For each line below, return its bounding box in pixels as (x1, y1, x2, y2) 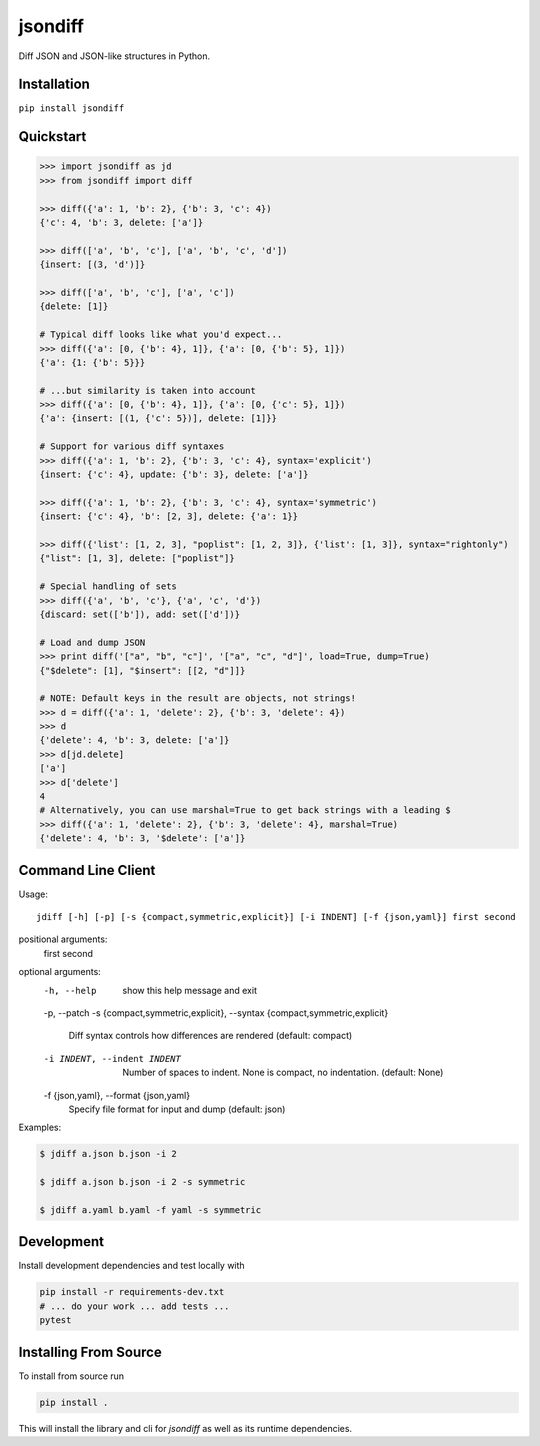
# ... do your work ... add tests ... (39, 1300, 230, 1312)
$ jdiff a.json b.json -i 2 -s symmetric (39, 1176, 246, 1188)
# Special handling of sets (39, 581, 177, 592)
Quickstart (18, 128, 87, 145)
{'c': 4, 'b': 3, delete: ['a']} (39, 217, 204, 229)
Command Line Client (18, 861, 156, 879)
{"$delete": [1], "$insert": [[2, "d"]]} (39, 665, 246, 676)
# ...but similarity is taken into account (39, 385, 257, 396)
